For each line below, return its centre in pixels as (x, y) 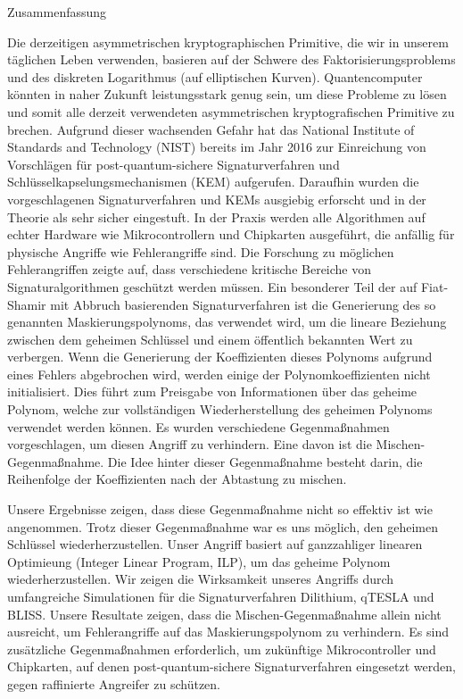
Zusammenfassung (57, 12)
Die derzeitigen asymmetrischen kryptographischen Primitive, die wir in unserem (228, 42)
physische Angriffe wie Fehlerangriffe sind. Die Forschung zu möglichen (201, 251)
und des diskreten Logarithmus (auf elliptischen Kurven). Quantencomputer (215, 76)
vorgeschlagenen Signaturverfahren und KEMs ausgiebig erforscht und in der (217, 199)
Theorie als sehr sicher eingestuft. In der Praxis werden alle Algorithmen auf (216, 216)
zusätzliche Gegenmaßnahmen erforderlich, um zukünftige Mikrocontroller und (222, 649)
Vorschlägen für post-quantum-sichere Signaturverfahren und (174, 164)
